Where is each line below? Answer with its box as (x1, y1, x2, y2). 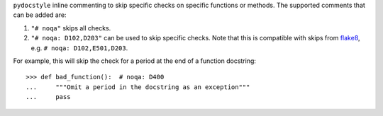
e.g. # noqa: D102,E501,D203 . (30, 43, 128, 52)
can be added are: (13, 11, 67, 19)
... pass (26, 93, 71, 101)
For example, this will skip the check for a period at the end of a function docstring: (13, 57, 257, 65)
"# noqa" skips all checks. (30, 23, 111, 32)
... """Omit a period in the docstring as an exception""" (26, 83, 250, 91)
